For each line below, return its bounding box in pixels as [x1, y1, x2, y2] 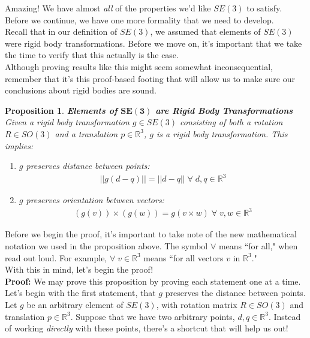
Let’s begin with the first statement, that [5, 286, 156, 299]
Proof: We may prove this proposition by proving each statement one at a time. [5, 274, 301, 287]
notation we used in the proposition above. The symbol [5, 239, 208, 252]
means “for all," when [218, 239, 298, 252]
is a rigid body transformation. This [156, 127, 288, 140]
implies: [5, 139, 34, 152]
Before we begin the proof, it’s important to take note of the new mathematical [5, 228, 297, 240]
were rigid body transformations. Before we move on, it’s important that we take [5, 37, 302, 49]
